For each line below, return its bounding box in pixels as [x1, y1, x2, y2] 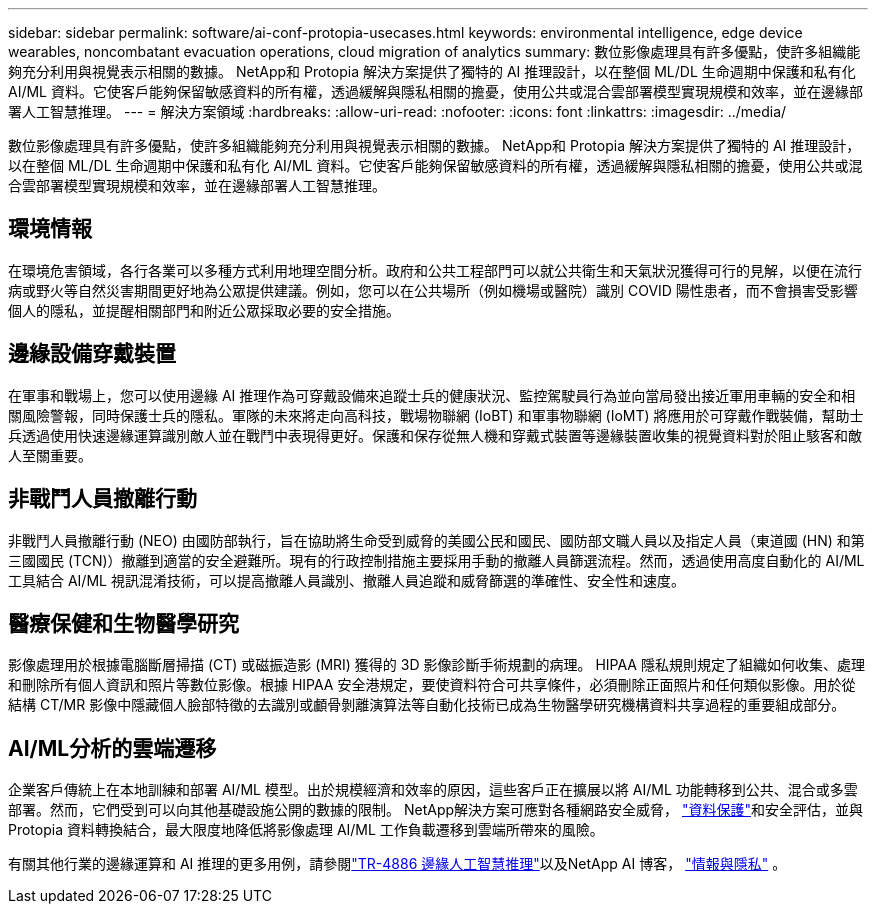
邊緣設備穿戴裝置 [8, 341, 176, 367]
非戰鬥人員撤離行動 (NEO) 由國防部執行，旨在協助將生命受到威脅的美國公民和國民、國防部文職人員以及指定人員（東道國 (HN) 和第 [8, 531, 865, 549]
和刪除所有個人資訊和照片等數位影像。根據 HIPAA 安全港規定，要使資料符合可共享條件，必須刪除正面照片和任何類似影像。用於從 [8, 676, 856, 694]
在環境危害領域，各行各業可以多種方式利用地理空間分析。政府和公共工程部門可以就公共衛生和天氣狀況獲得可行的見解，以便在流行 [8, 261, 862, 279]
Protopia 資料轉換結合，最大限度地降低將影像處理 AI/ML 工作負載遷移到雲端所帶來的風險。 [8, 821, 604, 839]
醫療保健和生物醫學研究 [8, 610, 239, 636]
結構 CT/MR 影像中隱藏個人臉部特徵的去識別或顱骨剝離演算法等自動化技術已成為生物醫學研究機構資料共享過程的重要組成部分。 [8, 696, 846, 714]
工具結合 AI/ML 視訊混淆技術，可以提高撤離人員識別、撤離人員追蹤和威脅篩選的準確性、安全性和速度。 [8, 571, 685, 589]
